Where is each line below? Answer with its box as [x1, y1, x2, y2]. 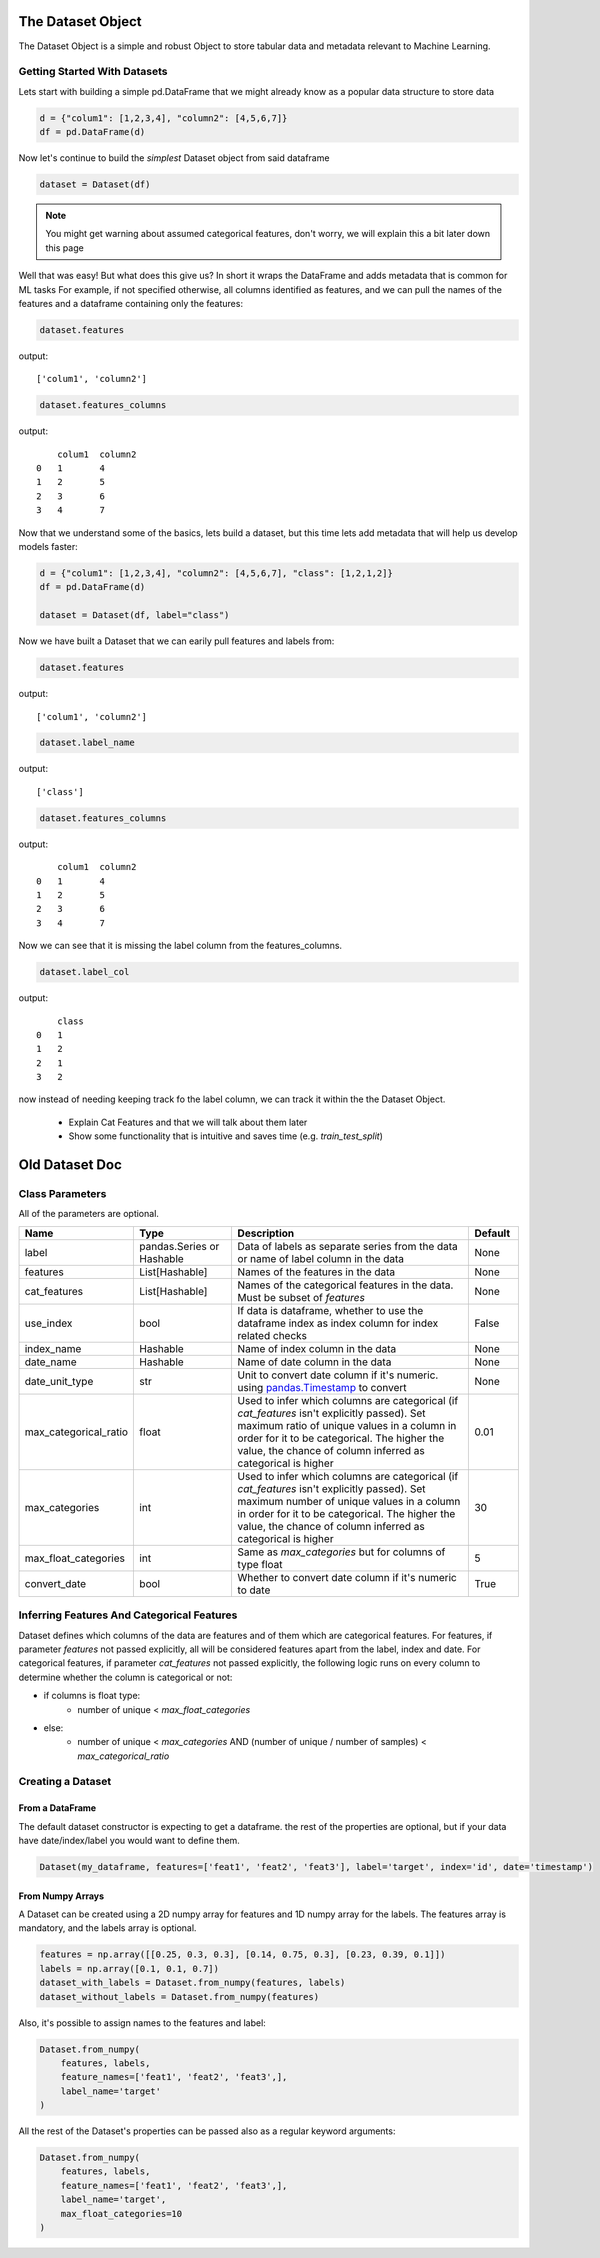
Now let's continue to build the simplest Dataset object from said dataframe [18, 152, 330, 164]
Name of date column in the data [237, 1355, 392, 1369]
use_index [24, 1316, 73, 1330]
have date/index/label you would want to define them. [18, 1835, 240, 1847]
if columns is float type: [43, 1690, 141, 1702]
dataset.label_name [39, 737, 135, 749]
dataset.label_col [39, 966, 130, 978]
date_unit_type [24, 1374, 94, 1388]
